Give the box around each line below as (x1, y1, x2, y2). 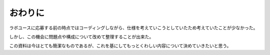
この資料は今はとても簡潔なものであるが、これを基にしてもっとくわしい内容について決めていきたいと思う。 (9, 43, 231, 49)
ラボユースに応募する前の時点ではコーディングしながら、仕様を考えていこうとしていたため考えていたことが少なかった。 (9, 25, 258, 31)
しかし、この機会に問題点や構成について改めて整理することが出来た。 (9, 34, 154, 40)
